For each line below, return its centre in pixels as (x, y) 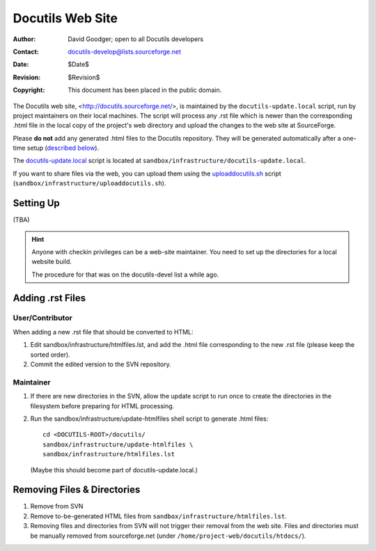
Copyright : (29, 90)
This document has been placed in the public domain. (145, 90)
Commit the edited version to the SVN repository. (101, 364)
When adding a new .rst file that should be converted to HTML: (103, 332)
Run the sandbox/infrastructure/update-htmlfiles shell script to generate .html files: (149, 419)
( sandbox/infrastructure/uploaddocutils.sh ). (89, 183)
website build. (52, 262)
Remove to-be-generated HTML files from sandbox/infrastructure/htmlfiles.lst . (158, 516)
